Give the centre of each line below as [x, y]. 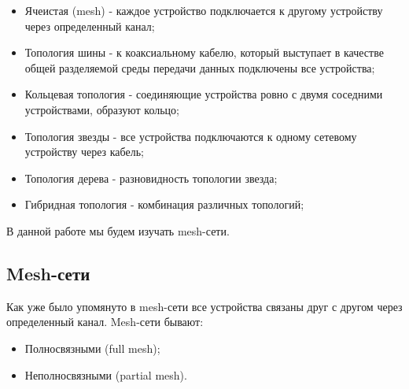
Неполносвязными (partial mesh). [106, 374]
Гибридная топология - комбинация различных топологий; [164, 204]
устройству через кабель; [84, 152]
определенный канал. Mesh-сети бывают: [105, 322]
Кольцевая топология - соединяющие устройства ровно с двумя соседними [204, 94]
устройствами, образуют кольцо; [102, 109]
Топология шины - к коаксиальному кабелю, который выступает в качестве [204, 52]
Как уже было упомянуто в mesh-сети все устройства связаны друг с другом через [204, 306]
